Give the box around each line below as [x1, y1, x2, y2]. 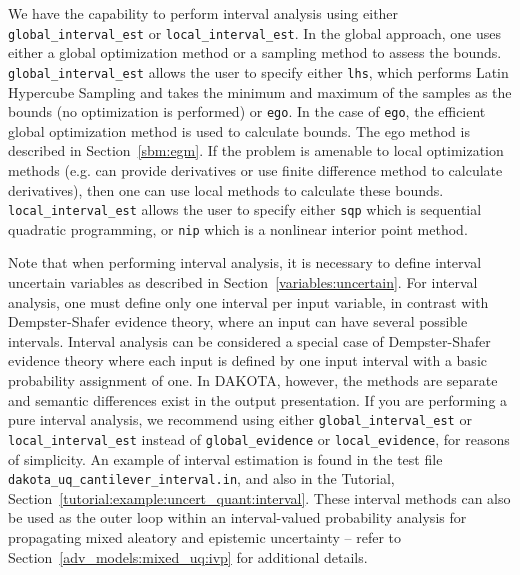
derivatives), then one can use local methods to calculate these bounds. [8, 179, 444, 200]
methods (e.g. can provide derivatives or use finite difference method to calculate [8, 159, 503, 180]
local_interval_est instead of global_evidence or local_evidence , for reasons [8, 428, 510, 449]
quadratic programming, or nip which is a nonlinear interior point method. [8, 218, 468, 239]
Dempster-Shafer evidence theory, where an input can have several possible [8, 311, 468, 332]
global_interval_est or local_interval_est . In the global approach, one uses [8, 22, 502, 43]
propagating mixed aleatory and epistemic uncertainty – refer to [8, 526, 402, 547]
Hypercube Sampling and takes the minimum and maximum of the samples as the [8, 81, 512, 102]
